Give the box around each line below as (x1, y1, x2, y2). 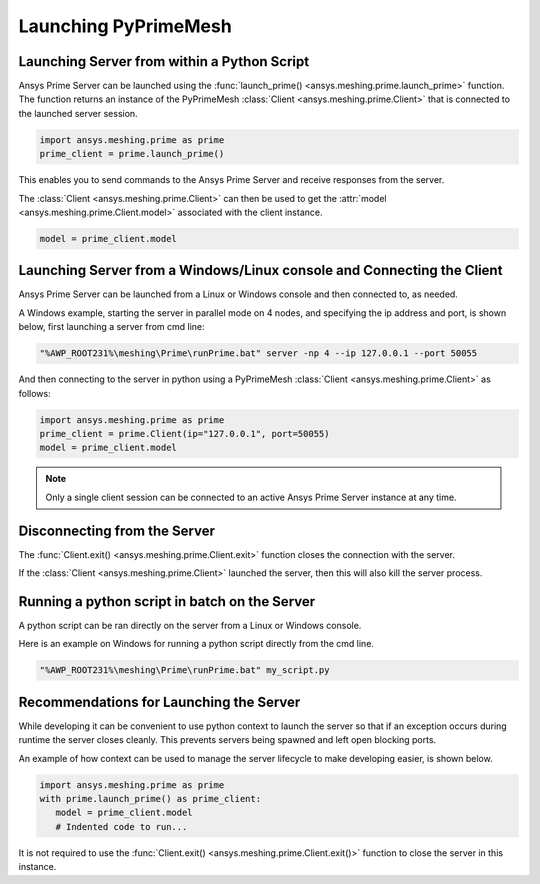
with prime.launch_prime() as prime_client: (39, 793, 262, 804)
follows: (18, 387, 51, 399)
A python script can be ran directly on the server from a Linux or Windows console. (18, 619, 362, 631)
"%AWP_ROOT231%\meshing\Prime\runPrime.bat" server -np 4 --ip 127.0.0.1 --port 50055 (39, 348, 478, 359)
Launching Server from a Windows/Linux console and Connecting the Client (18, 262, 503, 279)
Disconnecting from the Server (18, 522, 215, 539)
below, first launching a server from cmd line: (18, 321, 205, 333)
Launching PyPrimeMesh (18, 15, 232, 37)
